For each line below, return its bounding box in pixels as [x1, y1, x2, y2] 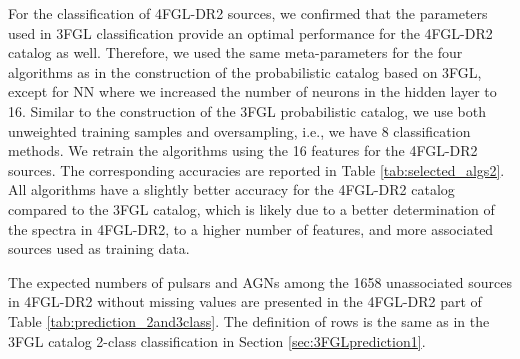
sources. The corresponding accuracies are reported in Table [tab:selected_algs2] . [8, 159, 505, 180]
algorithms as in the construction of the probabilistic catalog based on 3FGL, [8, 61, 482, 82]
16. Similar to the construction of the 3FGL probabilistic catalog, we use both [8, 100, 487, 121]
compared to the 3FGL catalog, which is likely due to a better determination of [8, 198, 495, 219]
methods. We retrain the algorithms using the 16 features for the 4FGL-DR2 [8, 140, 478, 161]
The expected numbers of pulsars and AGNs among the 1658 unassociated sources [8, 271, 513, 292]
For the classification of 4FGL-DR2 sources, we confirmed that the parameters [8, 3, 488, 23]
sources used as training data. [8, 238, 190, 259]
